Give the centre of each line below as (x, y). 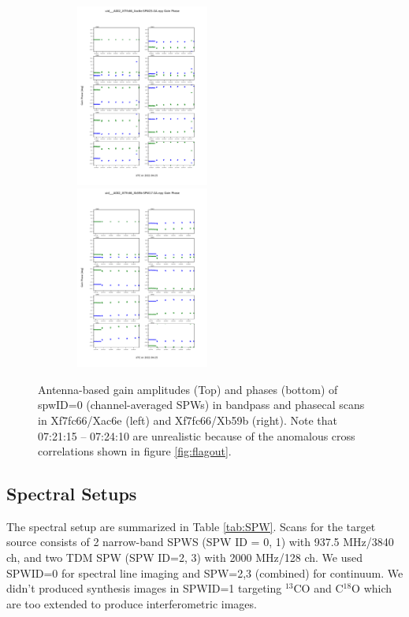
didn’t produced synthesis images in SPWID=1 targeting (144, 588)
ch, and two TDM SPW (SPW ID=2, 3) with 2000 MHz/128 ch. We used (184, 558)
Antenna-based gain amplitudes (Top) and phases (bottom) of (188, 389)
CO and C (318, 588)
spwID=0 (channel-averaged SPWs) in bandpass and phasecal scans (201, 405)
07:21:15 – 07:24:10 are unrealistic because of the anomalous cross (197, 435)
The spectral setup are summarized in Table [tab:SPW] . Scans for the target (191, 526)
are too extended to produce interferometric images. (132, 603)
